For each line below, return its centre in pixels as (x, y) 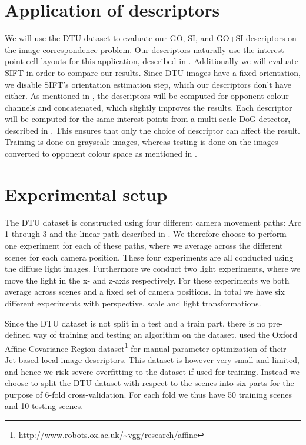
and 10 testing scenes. (44, 406)
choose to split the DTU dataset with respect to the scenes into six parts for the (149, 383)
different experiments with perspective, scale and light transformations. (133, 303)
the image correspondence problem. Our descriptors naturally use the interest (144, 49)
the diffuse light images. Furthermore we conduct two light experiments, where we (153, 268)
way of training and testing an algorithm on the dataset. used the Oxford (165, 334)
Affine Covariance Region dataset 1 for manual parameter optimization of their (146, 347)
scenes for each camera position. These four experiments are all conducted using (149, 257)
